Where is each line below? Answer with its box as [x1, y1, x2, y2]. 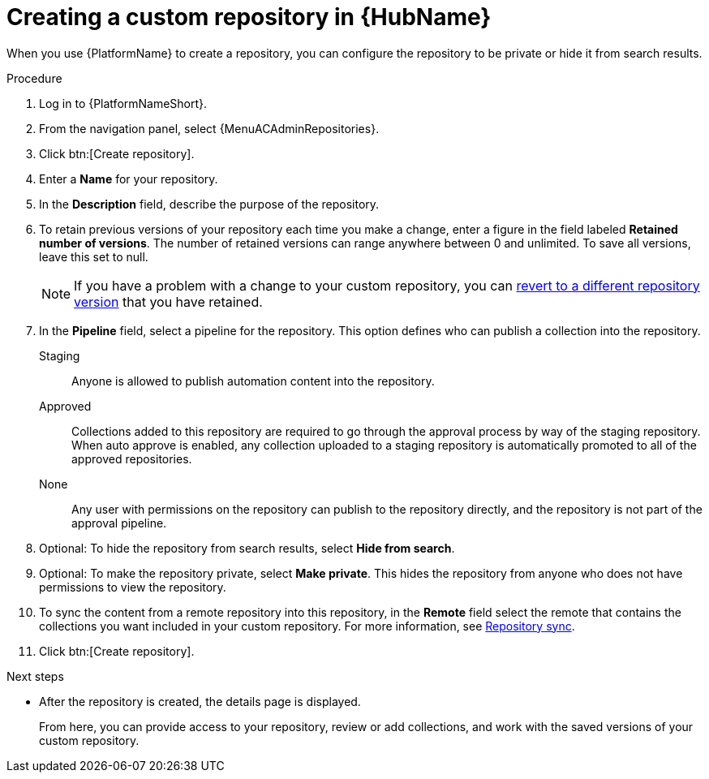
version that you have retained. [74, 293, 263, 310]
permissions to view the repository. [39, 579, 226, 594]
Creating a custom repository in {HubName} [6, 3, 492, 31]
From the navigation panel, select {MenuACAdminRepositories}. [39, 121, 380, 136]
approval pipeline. [71, 515, 167, 530]
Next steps [6, 669, 64, 683]
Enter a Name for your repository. [39, 171, 218, 186]
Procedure [6, 71, 62, 85]
